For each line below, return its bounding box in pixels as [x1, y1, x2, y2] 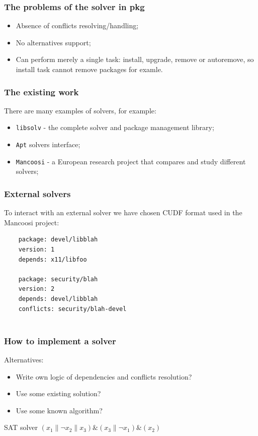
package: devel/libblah [18, 236, 98, 243]
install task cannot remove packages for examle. [16, 64, 163, 74]
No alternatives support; [16, 37, 91, 47]
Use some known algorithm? [16, 405, 103, 415]
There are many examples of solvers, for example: [4, 105, 156, 115]
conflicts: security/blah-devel [18, 305, 127, 313]
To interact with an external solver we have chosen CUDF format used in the [4, 207, 242, 218]
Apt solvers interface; [16, 139, 80, 150]
